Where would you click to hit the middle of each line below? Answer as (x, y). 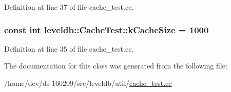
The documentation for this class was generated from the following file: (116, 66)
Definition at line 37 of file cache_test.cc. (69, 7)
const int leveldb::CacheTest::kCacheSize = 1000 (107, 29)
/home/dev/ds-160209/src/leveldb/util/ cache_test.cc (88, 83)
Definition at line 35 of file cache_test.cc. (69, 48)
